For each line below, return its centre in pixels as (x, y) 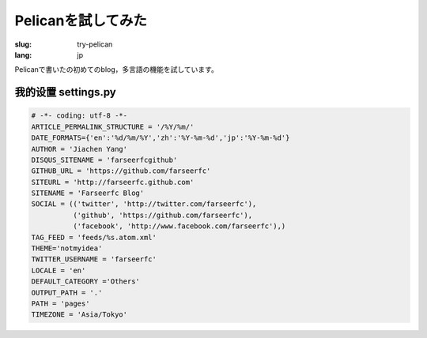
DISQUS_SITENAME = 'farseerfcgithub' (104, 160)
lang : (23, 54)
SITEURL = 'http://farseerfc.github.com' (113, 182)
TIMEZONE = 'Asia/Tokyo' (79, 315)
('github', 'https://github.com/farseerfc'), (162, 215)
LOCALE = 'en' (59, 270)
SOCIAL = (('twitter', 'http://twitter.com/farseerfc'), (144, 204)
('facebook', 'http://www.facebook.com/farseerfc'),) (179, 226)
